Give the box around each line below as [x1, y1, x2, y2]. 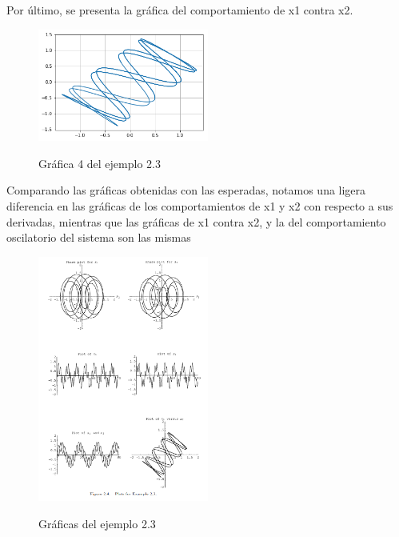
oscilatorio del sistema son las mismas [6, 229, 191, 246]
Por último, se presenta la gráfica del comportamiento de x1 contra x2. [6, 2, 353, 18]
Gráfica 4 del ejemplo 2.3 [38, 154, 161, 171]
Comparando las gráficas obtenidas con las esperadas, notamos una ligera [6, 182, 366, 198]
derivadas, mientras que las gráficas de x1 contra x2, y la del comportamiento [6, 213, 386, 230]
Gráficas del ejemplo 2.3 [38, 515, 156, 531]
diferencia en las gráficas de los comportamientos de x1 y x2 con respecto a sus [6, 198, 393, 214]
